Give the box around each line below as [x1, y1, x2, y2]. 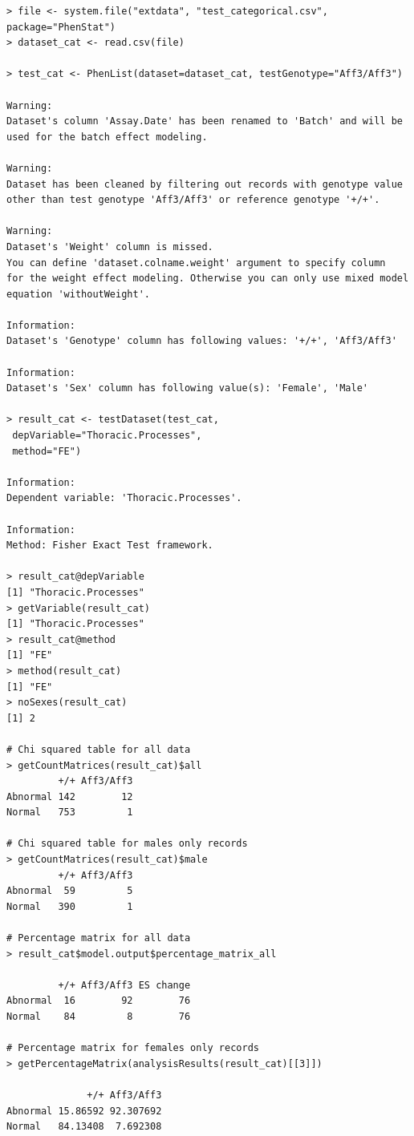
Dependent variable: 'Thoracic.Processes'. [6, 492, 242, 504]
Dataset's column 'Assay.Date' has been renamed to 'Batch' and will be [6, 115, 403, 127]
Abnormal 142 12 [6, 790, 133, 802]
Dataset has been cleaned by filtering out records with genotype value [6, 178, 403, 190]
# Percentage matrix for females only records [6, 1042, 259, 1054]
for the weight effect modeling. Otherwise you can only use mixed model [6, 273, 409, 285]
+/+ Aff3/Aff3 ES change [58, 979, 191, 991]
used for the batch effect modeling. [6, 131, 208, 143]
